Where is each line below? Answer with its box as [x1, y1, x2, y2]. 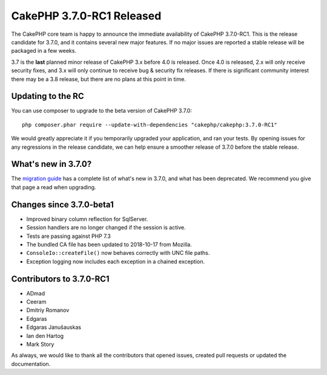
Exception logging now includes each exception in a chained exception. [26, 258, 205, 265]
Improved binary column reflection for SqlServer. [26, 215, 148, 223]
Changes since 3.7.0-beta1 [11, 199, 114, 209]
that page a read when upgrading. [11, 183, 96, 191]
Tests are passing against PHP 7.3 [26, 232, 111, 240]
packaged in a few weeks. [11, 47, 77, 55]
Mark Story [26, 340, 54, 348]
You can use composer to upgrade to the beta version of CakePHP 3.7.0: [11, 107, 192, 115]
